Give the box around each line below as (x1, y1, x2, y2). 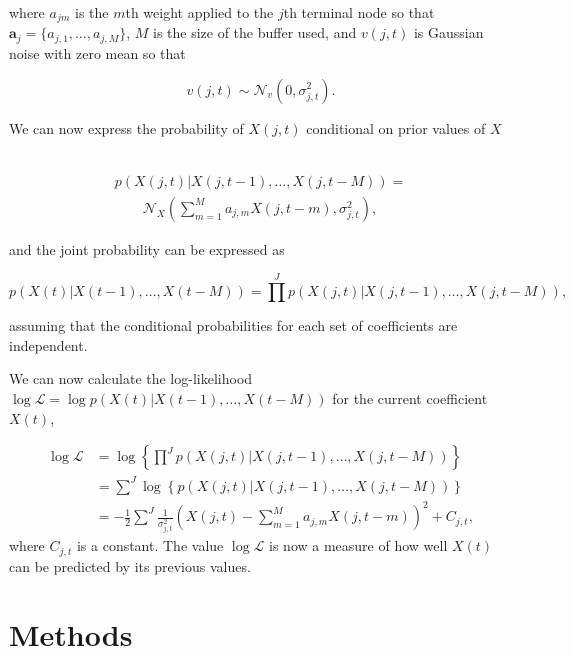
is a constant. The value (76, 535, 224, 556)
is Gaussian (413, 22, 484, 43)
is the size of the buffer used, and (152, 22, 357, 43)
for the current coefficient (332, 387, 488, 408)
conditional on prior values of (306, 117, 486, 138)
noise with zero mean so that (9, 42, 186, 63)
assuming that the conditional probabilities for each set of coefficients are (9, 315, 458, 336)
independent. (9, 334, 88, 355)
